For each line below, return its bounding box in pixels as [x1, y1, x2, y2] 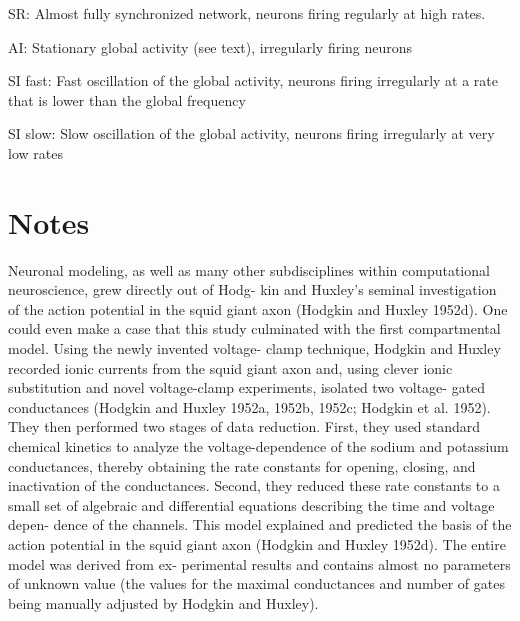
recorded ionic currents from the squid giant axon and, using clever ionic [8, 357, 453, 378]
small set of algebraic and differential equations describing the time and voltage [8, 494, 495, 515]
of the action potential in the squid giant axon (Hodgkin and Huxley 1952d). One [8, 298, 508, 319]
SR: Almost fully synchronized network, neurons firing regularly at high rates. [8, 3, 486, 23]
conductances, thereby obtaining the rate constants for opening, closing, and [8, 455, 476, 476]
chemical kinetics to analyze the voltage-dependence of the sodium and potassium [8, 436, 509, 457]
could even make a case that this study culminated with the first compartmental [8, 318, 501, 339]
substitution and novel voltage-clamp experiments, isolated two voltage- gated [8, 377, 486, 398]
